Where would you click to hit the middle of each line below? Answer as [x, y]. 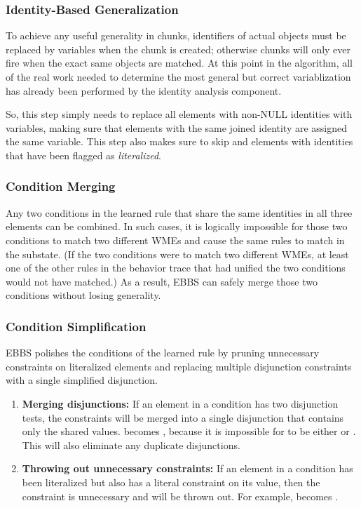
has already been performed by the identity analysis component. [144, 90]
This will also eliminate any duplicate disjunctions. [131, 444]
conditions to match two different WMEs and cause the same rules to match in [175, 240]
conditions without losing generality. [83, 295]
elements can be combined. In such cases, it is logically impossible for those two [177, 226]
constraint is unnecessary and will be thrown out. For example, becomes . [180, 496]
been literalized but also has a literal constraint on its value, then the [171, 482]
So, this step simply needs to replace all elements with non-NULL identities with [179, 114]
